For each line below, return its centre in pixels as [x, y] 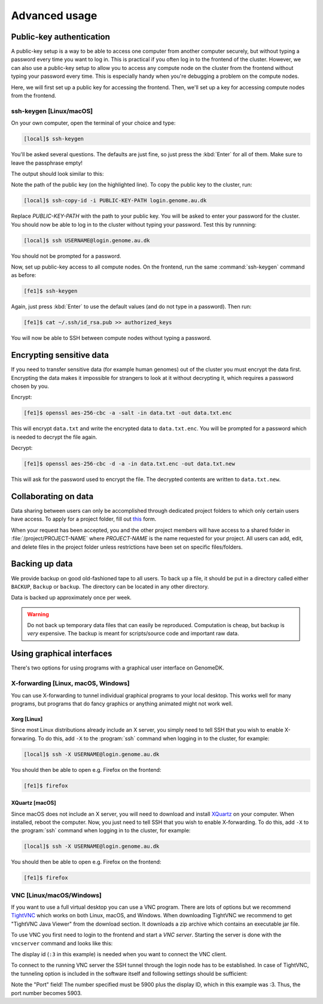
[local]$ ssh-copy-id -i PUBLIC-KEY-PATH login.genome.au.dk [115, 201]
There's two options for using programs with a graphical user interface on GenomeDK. [118, 668]
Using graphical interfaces [62, 654]
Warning [38, 614]
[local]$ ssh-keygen [54, 139]
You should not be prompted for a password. [66, 256]
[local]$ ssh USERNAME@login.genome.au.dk [87, 240]
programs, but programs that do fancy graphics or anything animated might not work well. [122, 704]
